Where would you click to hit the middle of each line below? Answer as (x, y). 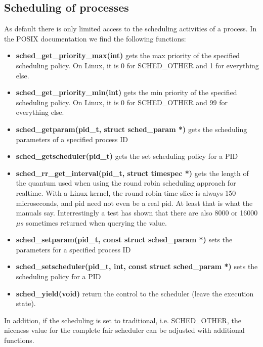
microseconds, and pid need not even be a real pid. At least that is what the (134, 203)
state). (26, 303)
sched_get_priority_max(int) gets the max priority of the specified (128, 55)
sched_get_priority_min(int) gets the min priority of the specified (126, 92)
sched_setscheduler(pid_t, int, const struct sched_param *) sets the (137, 266)
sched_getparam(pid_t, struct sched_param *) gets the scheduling (131, 129)
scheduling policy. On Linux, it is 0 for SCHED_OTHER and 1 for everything (137, 65)
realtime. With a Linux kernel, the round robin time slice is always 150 (126, 192)
